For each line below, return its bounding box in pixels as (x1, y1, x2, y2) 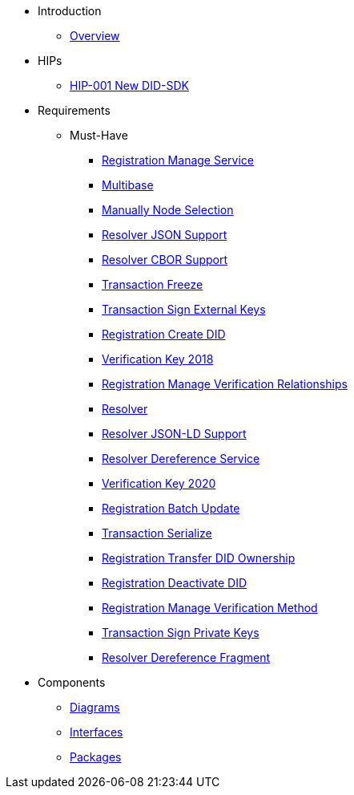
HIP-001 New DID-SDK (70, 79, 189, 92)
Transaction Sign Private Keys (102, 626, 259, 639)
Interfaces (70, 725, 123, 739)
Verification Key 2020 (102, 477, 216, 490)
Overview (70, 29, 120, 43)
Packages (70, 750, 122, 764)
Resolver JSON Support (102, 228, 227, 241)
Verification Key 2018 (102, 352, 214, 366)
